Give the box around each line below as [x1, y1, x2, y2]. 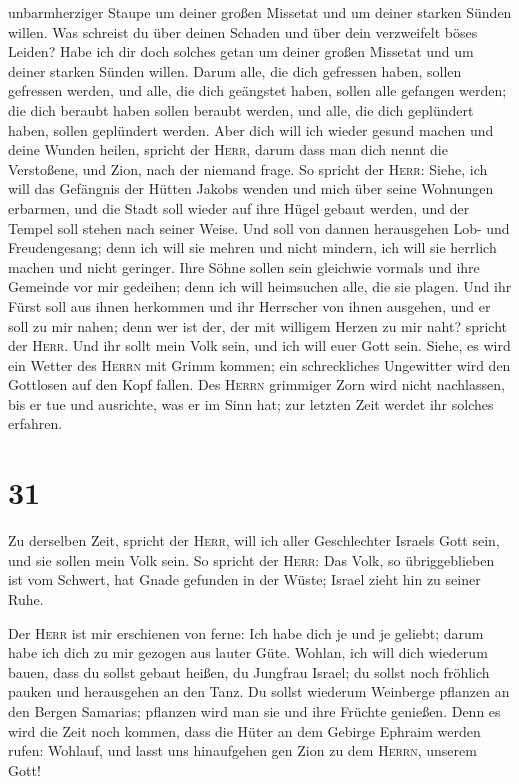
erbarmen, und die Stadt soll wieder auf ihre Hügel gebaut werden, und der [8, 197, 470, 218]
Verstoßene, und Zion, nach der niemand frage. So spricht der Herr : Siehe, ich [8, 158, 488, 179]
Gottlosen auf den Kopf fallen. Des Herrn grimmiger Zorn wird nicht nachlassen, [8, 374, 505, 395]
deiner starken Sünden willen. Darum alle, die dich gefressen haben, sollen [8, 60, 462, 81]
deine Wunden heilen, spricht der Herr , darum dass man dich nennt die [8, 139, 448, 160]
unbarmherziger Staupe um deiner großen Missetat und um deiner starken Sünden [8, 2, 512, 22]
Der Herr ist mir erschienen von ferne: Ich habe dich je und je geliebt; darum [8, 622, 484, 643]
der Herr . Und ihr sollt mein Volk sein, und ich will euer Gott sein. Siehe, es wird [8, 335, 511, 356]
